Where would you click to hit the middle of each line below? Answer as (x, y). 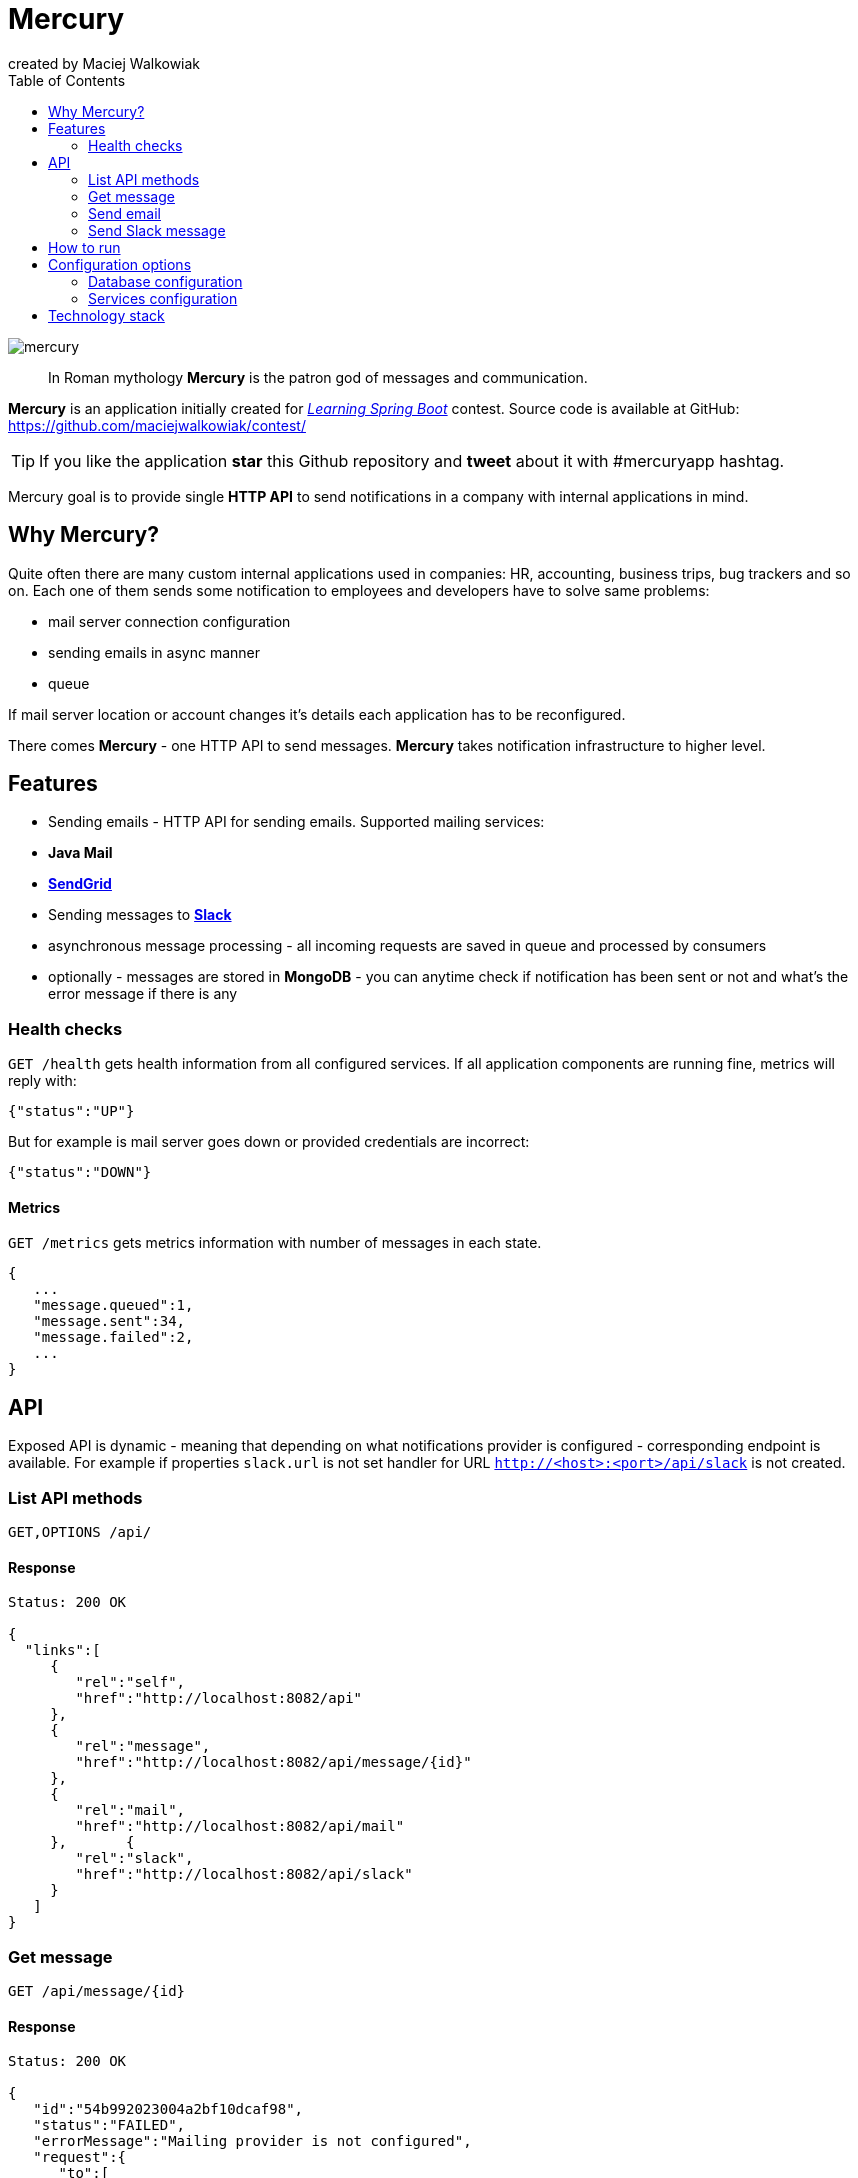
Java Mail (80, 853)
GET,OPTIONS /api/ (80, 1532)
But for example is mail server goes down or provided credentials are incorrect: (269, 1142)
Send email (124, 213)
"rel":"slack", (134, 1858)
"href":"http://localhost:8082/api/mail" (240, 1826)
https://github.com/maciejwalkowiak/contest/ (157, 425)
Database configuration (165, 281)
